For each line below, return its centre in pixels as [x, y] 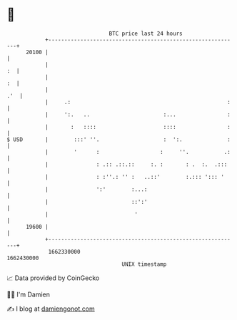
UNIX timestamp [144, 264]
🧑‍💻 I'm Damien [29, 294]
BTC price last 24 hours [146, 33]
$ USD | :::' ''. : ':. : [119, 139]
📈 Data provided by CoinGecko [53, 278]
